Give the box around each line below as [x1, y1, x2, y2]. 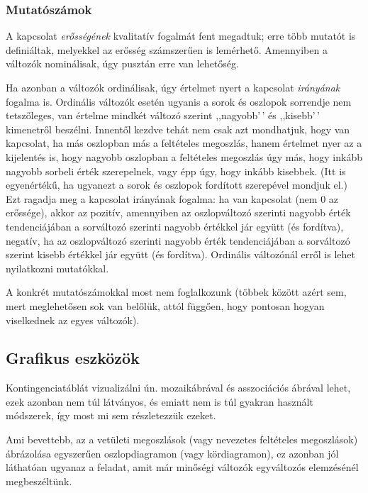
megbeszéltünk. [6, 473, 72, 488]
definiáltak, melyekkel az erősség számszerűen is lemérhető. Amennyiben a [6, 42, 328, 57]
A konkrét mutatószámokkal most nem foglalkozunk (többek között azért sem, [6, 284, 347, 299]
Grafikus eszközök [6, 347, 140, 369]
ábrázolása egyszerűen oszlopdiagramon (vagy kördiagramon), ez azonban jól [6, 445, 339, 460]
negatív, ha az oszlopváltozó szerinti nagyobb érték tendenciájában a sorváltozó [6, 233, 350, 248]
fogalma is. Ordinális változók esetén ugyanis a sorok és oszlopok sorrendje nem [6, 94, 352, 109]
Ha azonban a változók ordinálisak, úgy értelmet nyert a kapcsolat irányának [6, 80, 340, 94]
